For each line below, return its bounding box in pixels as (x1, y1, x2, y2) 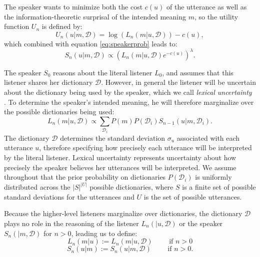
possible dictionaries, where (89, 182, 173, 192)
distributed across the (4, 182, 70, 192)
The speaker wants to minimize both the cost (4, 1, 143, 11)
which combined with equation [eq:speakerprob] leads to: (4, 38, 177, 48)
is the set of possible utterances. (143, 191, 242, 202)
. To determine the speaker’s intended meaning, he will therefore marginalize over (4, 96, 254, 107)
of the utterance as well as (166, 1, 247, 11)
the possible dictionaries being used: (4, 106, 114, 117)
